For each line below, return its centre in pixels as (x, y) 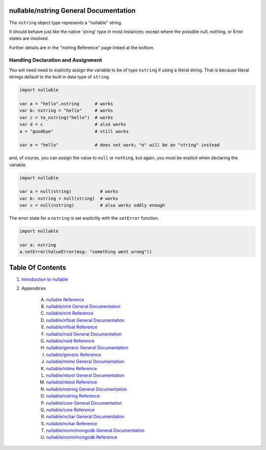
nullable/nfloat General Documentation (85, 320)
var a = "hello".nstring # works (66, 104)
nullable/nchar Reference (72, 423)
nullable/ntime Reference (71, 368)
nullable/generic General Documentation (87, 348)
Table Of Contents (38, 268)
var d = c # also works (73, 125)
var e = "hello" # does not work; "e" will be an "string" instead (119, 145)
